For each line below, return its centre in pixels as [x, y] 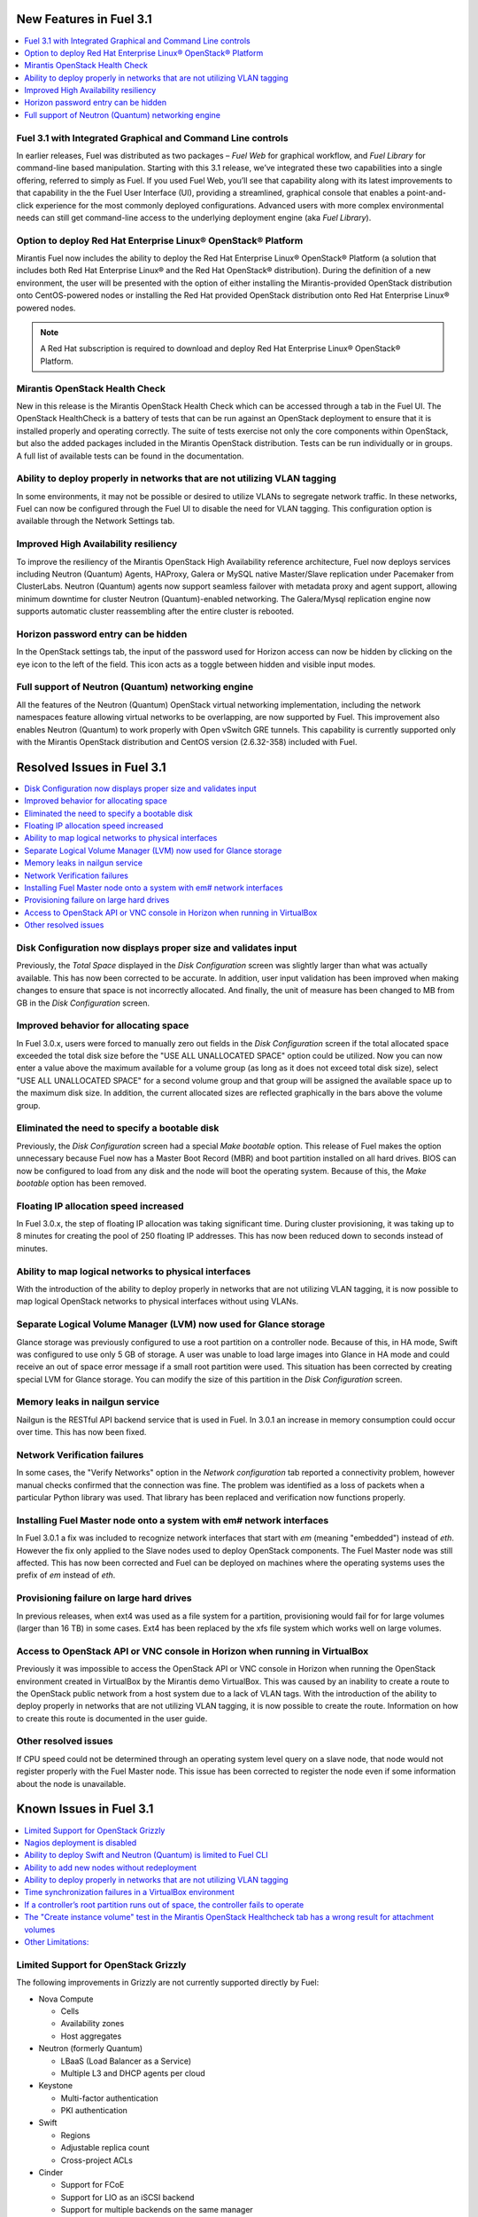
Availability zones [93, 2024]
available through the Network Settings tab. [96, 521]
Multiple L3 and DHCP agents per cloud [133, 2073]
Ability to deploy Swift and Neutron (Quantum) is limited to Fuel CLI [146, 1855]
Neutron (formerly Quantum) [91, 2049]
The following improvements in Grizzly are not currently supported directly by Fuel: [168, 1983]
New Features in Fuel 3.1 [84, 19]
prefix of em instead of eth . [66, 1575]
